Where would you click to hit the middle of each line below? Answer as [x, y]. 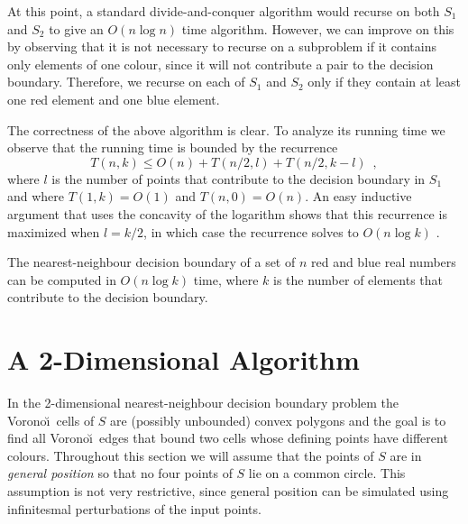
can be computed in [62, 279]
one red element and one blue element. [114, 99]
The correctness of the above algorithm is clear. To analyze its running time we [226, 129]
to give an [76, 28]
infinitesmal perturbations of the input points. [134, 508]
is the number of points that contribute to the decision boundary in [239, 178]
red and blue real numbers [383, 262]
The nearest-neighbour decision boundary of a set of [151, 262]
